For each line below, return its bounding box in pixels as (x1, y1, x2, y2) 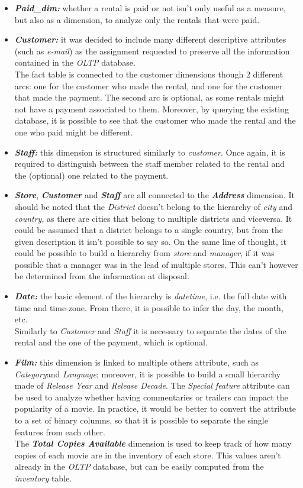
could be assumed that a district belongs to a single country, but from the (14, 224, 283, 236)
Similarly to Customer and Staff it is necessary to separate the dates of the (14, 324, 286, 337)
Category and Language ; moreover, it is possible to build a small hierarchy (14, 367, 281, 380)
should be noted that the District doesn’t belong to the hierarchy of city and (14, 200, 292, 212)
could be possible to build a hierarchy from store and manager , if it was (14, 247, 275, 259)
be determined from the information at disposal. (14, 270, 189, 282)
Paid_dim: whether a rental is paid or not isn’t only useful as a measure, (14, 2, 286, 14)
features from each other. (14, 425, 105, 438)
